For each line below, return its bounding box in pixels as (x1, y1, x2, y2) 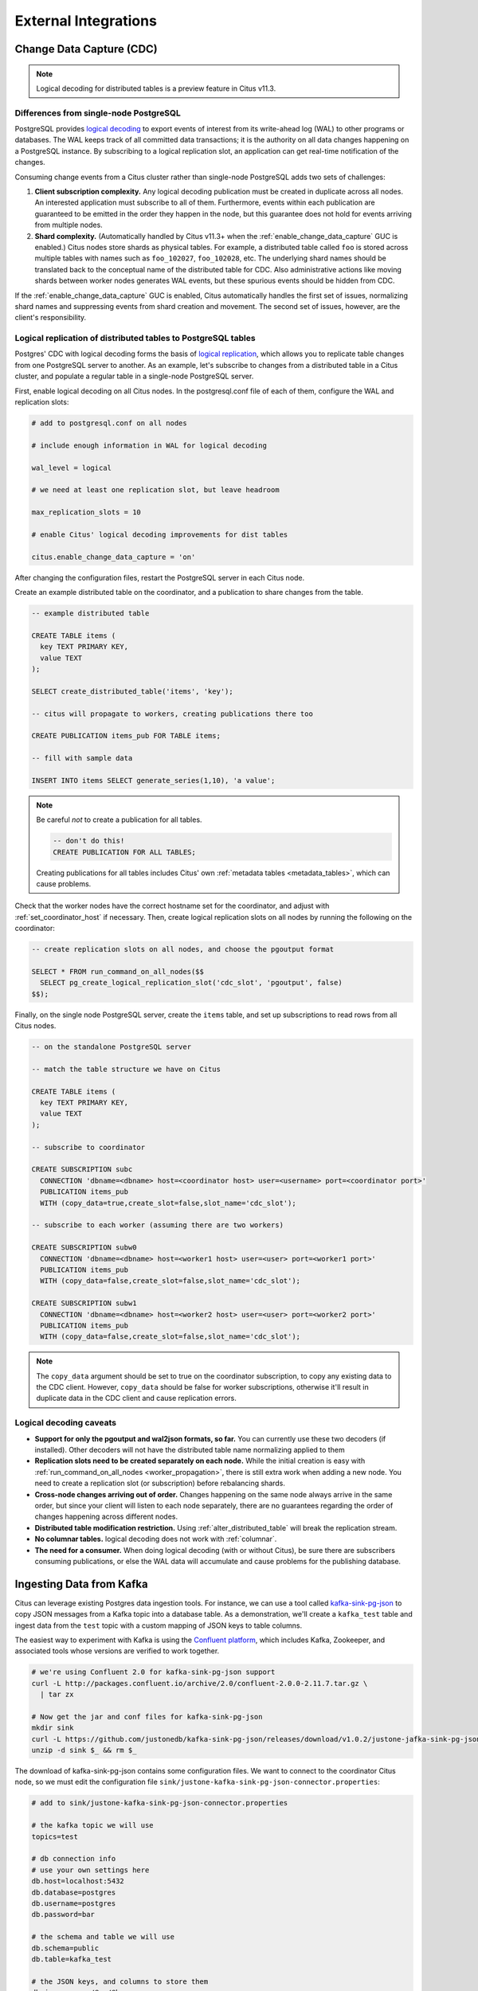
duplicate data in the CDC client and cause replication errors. (36, 1394, 237, 1403)
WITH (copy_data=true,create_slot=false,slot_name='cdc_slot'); (40, 1199, 296, 1207)
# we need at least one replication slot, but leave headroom (31, 486, 280, 495)
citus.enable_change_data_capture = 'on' (31, 552, 196, 561)
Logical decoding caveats (14, 1418, 117, 1429)
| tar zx (40, 1690, 74, 1700)
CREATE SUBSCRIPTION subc (31, 1165, 133, 1174)
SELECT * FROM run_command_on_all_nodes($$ (31, 968, 205, 976)
